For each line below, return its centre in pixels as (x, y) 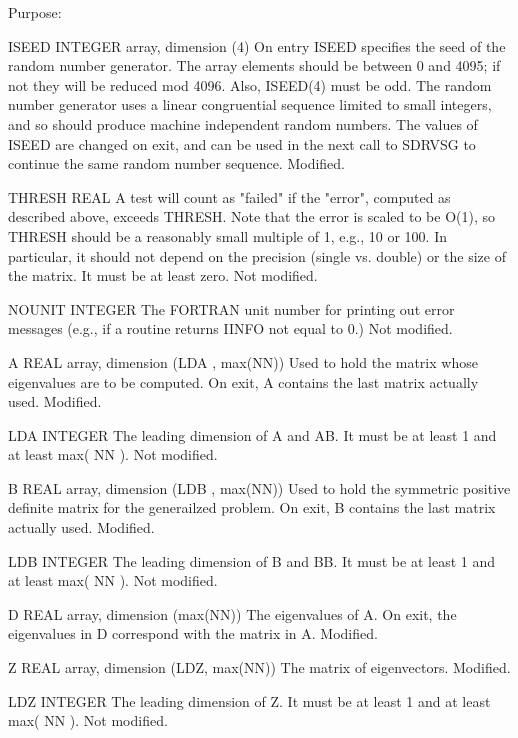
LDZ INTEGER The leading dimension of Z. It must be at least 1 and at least (249, 700)
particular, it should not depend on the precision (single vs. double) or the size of (257, 255)
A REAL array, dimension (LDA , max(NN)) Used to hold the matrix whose (243, 361)
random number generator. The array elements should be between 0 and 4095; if (254, 65)
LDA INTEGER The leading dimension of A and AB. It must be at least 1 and (252, 434)
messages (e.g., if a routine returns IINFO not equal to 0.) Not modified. (230, 328)
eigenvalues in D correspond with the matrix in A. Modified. (193, 633)
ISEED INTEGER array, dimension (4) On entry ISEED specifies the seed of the (257, 45)
